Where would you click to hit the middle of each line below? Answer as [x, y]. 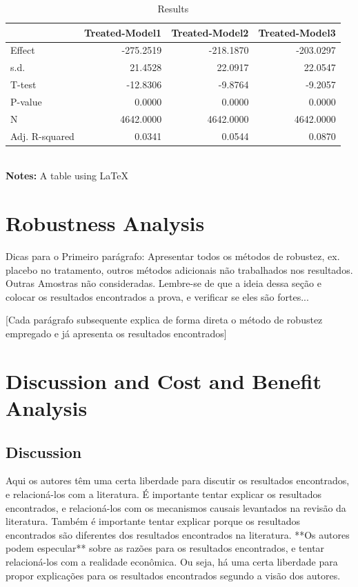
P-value [26, 101]
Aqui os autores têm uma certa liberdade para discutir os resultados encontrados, [178, 480]
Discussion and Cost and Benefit [163, 380]
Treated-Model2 [210, 32]
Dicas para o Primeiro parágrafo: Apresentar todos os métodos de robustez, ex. [173, 256]
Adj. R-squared [42, 136]
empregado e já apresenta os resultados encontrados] [116, 334]
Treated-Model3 [297, 32]
